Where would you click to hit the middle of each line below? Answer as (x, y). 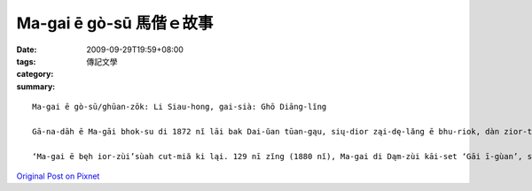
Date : (27, 50)
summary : (36, 86)
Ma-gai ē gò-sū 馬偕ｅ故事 (115, 23)
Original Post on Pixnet (58, 176)
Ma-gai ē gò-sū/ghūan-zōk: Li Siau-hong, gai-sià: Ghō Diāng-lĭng (180, 107)
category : (35, 74)
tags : (26, 61)
